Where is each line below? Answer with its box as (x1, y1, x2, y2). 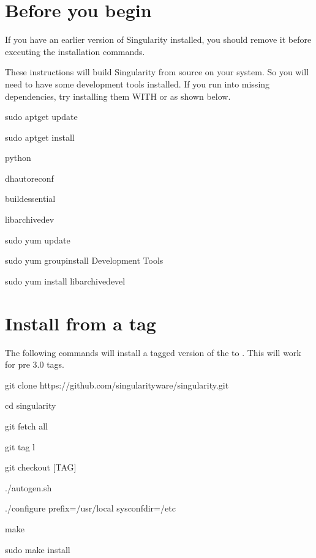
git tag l (5, 440, 35, 453)
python (5, 151, 31, 164)
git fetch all (5, 419, 48, 432)
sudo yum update (5, 233, 70, 246)
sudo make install (5, 543, 70, 556)
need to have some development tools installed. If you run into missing (5, 77, 270, 90)
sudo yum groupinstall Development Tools (5, 254, 164, 267)
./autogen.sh (5, 481, 52, 494)
